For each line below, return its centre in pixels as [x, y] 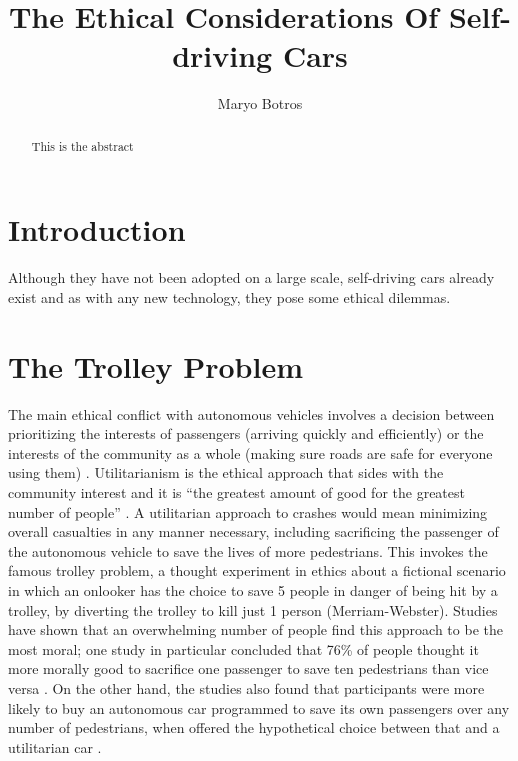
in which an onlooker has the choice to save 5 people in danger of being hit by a [253, 589]
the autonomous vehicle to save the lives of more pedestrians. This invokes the [248, 550]
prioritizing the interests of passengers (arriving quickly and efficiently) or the [246, 433]
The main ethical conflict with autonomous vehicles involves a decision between [251, 413]
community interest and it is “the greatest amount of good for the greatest [236, 491]
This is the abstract [82, 145]
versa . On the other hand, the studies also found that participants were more [246, 687]
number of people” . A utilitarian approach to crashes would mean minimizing [248, 511]
